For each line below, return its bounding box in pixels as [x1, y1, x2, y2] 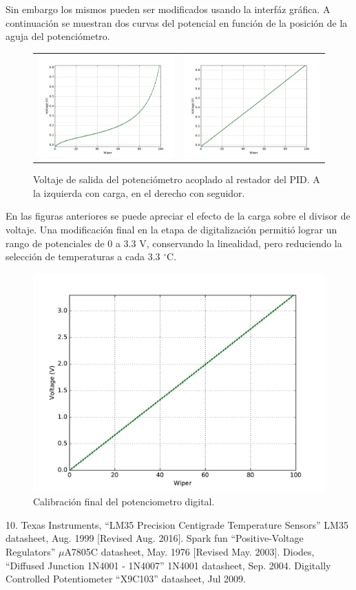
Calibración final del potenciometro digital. [33, 494, 215, 509]
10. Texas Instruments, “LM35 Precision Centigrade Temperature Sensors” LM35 [6, 517, 348, 531]
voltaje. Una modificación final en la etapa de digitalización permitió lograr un [6, 222, 337, 236]
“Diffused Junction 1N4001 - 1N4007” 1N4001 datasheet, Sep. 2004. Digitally [6, 558, 331, 572]
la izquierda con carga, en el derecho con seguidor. [33, 185, 245, 200]
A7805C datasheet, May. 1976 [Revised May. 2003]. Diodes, [64, 545, 315, 559]
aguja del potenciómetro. [6, 29, 110, 43]
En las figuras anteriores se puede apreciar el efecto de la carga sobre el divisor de [6, 209, 350, 223]
